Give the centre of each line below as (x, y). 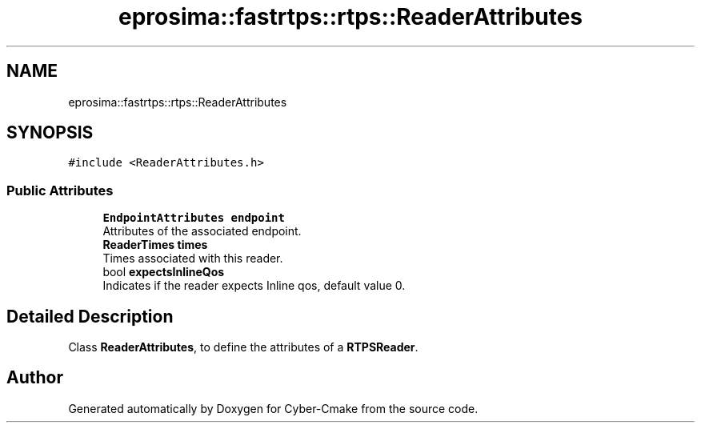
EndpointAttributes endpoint (194, 218)
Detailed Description (90, 316)
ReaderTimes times (155, 245)
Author (35, 378)
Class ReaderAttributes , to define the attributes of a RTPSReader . (243, 347)
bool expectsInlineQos (164, 272)
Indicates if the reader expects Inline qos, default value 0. (254, 286)
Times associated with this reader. (193, 259)
